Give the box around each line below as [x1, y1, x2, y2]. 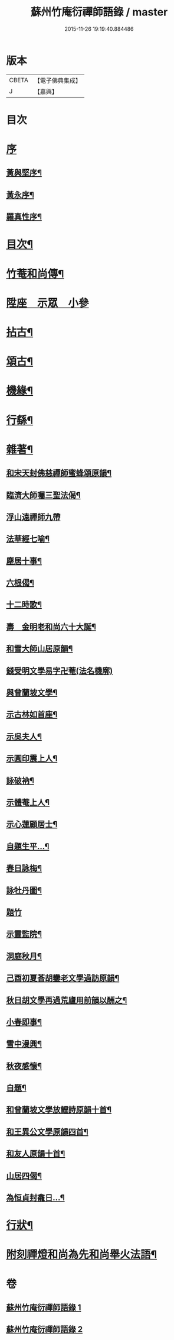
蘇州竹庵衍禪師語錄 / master [30, 5, 168, 19]
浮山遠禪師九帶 [6, 512, 61, 522]
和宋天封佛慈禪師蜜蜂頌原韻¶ [6, 468, 112, 478]
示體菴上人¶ [6, 797, 50, 808]
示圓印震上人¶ [6, 754, 58, 764]
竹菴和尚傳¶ [6, 267, 64, 280]
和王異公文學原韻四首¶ [6, 1126, 88, 1136]
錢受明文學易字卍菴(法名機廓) [6, 666, 113, 676]
